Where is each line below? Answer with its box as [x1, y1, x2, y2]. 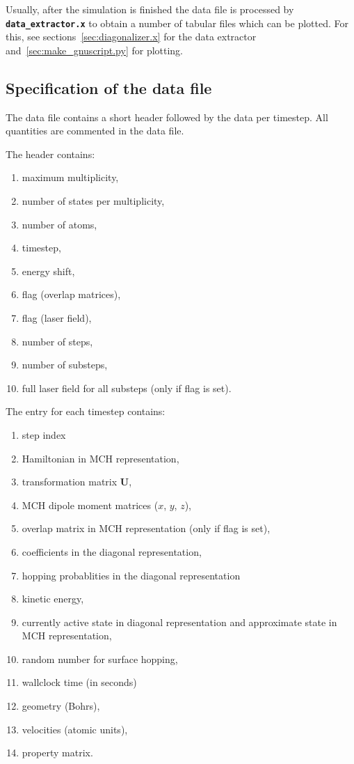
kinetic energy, [22, 591, 84, 606]
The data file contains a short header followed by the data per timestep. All [6, 109, 328, 124]
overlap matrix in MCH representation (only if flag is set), [22, 521, 271, 536]
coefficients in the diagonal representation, [22, 544, 202, 559]
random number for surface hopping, [22, 651, 178, 666]
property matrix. [22, 745, 93, 760]
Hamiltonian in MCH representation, [22, 451, 179, 465]
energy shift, [22, 263, 75, 278]
